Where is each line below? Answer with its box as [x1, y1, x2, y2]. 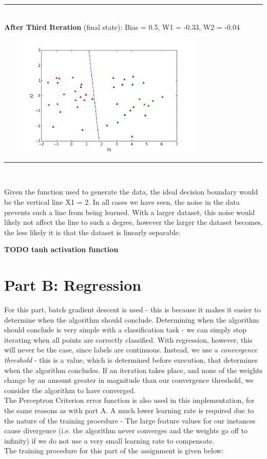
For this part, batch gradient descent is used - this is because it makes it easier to [4, 304, 261, 315]
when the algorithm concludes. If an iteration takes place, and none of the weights [4, 364, 263, 375]
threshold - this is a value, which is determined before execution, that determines [4, 355, 258, 365]
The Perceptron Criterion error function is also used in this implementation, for [4, 395, 255, 405]
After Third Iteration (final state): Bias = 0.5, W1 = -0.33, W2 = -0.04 [4, 21, 240, 32]
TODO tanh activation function [4, 244, 119, 255]
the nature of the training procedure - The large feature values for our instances [4, 415, 256, 426]
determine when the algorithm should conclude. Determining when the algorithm [4, 314, 259, 325]
